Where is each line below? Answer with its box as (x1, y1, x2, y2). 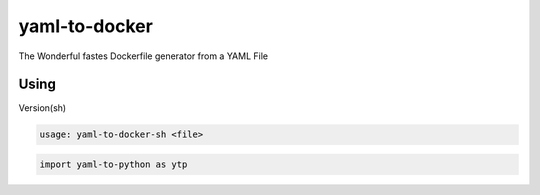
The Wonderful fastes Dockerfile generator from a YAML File (18, 50, 269, 62)
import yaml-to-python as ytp (39, 159, 188, 170)
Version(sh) (18, 102, 67, 114)
